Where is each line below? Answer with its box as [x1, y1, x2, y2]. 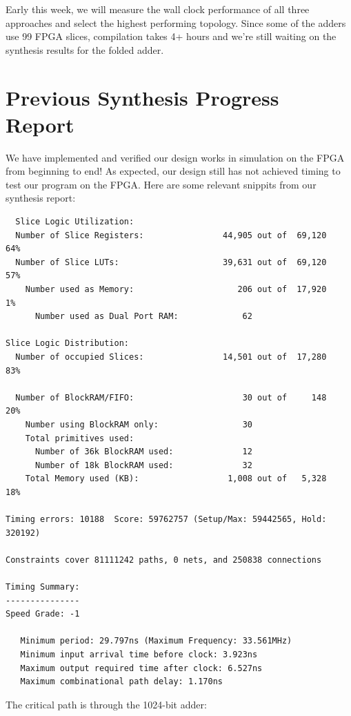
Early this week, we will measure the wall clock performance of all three [6, 2, 310, 16]
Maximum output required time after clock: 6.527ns [20, 663, 263, 673]
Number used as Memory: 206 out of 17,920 [25, 284, 327, 295]
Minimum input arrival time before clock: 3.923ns [20, 650, 258, 660]
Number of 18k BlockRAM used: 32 [34, 460, 252, 470]
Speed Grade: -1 [6, 609, 80, 619]
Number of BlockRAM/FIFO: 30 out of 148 [15, 392, 327, 403]
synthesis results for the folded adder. [6, 42, 164, 57]
